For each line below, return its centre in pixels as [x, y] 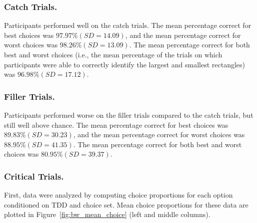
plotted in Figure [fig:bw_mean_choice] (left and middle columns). [107, 214]
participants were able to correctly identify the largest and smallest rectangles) [125, 64]
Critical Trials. [34, 176]
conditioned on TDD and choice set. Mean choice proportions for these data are [126, 204]
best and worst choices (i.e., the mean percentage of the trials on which [113, 54]
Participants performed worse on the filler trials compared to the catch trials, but [129, 115]
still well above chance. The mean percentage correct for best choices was [116, 124]
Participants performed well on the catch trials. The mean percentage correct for [128, 25]
